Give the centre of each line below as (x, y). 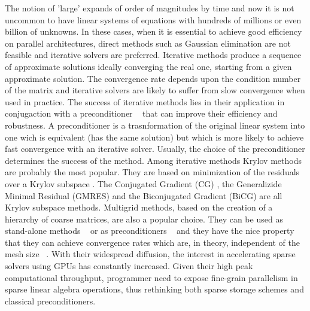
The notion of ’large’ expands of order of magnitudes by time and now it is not (150, 8)
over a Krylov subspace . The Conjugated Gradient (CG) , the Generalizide (143, 183)
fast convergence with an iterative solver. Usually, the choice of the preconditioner (155, 149)
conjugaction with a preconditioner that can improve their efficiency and (141, 113)
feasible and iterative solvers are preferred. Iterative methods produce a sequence (153, 55)
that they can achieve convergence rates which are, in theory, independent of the (152, 242)
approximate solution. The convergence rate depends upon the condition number (153, 78)
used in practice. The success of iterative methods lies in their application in (145, 101)
